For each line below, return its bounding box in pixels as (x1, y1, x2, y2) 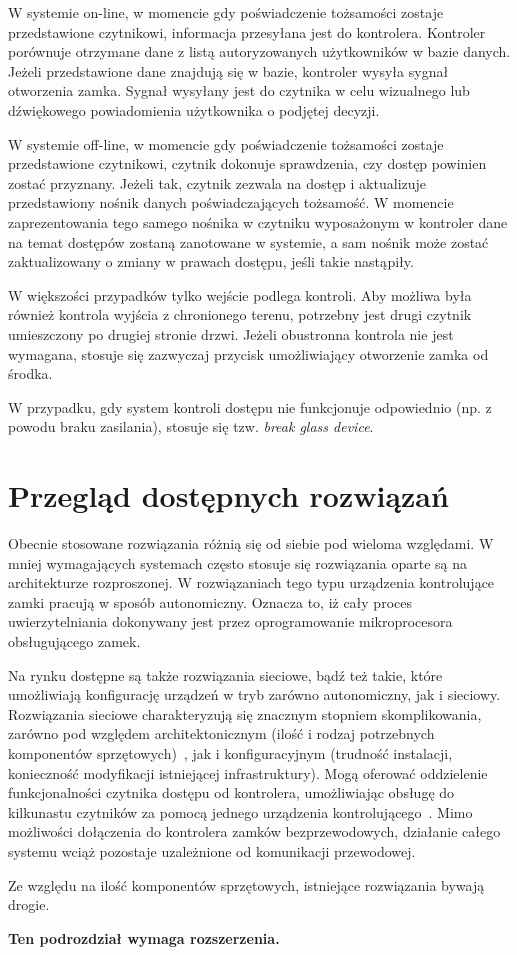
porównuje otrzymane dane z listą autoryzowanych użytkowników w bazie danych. (8, 41, 511, 62)
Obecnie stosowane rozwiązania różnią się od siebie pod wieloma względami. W (8, 533, 494, 553)
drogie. (8, 894, 50, 915)
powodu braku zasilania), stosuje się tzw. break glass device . (8, 416, 374, 437)
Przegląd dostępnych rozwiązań (8, 475, 449, 516)
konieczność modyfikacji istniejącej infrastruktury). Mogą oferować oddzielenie (8, 762, 488, 783)
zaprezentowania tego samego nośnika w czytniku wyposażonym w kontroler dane (8, 211, 508, 232)
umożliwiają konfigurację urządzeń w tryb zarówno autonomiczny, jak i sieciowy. (8, 684, 501, 705)
